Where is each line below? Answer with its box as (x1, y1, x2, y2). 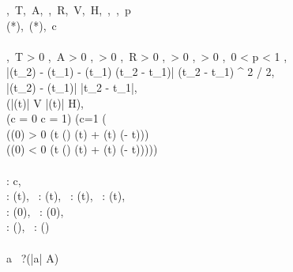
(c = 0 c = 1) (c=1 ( (6, 110, 107, 127)
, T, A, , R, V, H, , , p (6, 2, 131, 17)
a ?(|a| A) (6, 249, 59, 266)
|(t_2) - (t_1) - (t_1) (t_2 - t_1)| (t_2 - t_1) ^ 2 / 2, (6, 63, 275, 80)
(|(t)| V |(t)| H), (6, 94, 85, 111)
